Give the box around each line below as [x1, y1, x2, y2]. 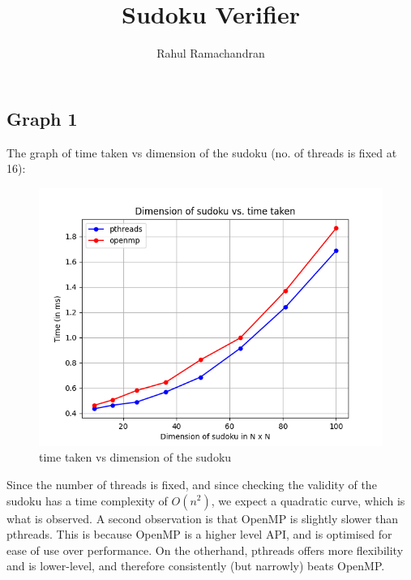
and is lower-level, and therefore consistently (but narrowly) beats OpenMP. [6, 557, 385, 574]
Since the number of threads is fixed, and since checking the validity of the [6, 475, 377, 492]
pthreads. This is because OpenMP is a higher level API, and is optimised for [6, 526, 392, 543]
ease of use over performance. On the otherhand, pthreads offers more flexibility [6, 541, 404, 558]
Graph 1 [6, 105, 78, 131]
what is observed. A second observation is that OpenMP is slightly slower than [6, 509, 399, 526]
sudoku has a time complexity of [6, 492, 168, 509]
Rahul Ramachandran [156, 45, 265, 62]
